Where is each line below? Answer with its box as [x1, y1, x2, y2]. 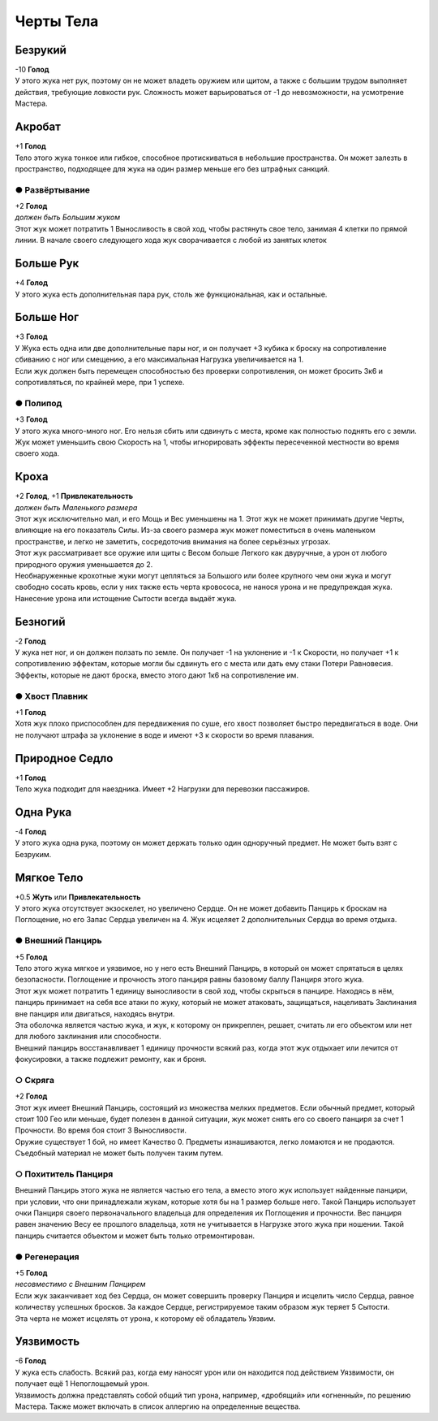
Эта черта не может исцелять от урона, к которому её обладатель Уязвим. [15, 1313, 276, 1324]
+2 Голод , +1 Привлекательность [15, 492, 134, 501]
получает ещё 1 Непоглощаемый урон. [15, 1379, 150, 1389]
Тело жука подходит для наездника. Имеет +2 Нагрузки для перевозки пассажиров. [15, 784, 311, 794]
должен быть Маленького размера [15, 502, 138, 512]
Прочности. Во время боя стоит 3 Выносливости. [15, 1125, 187, 1135]
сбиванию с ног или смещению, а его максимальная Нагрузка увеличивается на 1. [15, 354, 304, 365]
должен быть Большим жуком [15, 212, 121, 223]
